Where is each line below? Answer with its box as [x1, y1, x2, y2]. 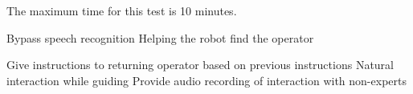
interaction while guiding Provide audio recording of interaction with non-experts [6, 72, 407, 88]
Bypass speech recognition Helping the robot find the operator [6, 29, 314, 46]
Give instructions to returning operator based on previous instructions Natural [6, 56, 395, 73]
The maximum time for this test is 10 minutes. [6, 2, 237, 18]
